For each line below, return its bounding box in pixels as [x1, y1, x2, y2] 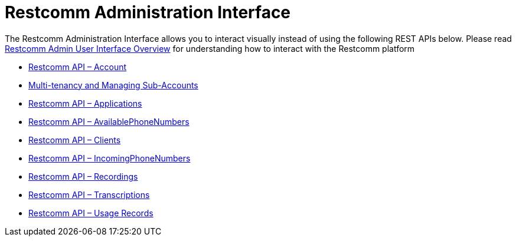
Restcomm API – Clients [28, 134, 121, 145]
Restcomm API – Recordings [28, 171, 138, 181]
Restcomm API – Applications [28, 98, 142, 108]
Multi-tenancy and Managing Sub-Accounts [28, 80, 198, 90]
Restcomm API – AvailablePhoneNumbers [28, 116, 190, 127]
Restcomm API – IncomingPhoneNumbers [28, 153, 191, 163]
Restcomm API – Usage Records [28, 207, 154, 218]
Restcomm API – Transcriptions [28, 189, 150, 200]
